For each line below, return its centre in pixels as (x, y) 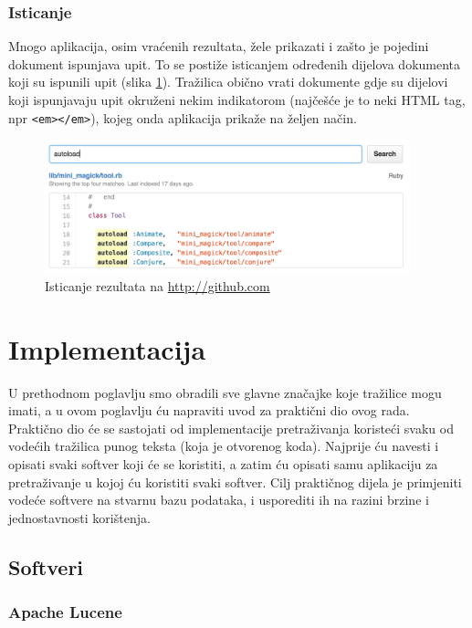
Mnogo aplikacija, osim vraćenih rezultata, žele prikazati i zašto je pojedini (219, 46)
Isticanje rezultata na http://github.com (157, 285)
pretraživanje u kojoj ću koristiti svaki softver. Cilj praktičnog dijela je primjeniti (235, 481)
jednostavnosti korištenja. (79, 517)
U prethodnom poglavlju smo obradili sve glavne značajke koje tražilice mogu (225, 392)
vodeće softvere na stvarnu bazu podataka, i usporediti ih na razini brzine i (219, 500)
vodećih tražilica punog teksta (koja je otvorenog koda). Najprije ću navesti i (224, 446)
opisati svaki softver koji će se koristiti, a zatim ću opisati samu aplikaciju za (223, 464)
